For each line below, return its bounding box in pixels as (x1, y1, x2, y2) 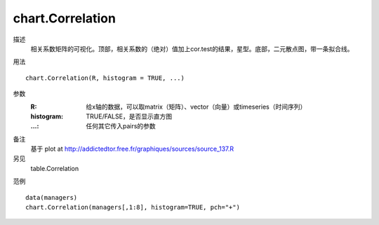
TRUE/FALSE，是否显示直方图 (86, 112, 172, 121)
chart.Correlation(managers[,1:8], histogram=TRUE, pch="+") (25, 203, 240, 212)
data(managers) (25, 193, 78, 201)
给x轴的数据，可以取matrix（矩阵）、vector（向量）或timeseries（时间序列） (86, 102, 307, 111)
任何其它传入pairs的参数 (86, 122, 156, 130)
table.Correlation (30, 164, 79, 172)
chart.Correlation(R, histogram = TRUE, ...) (25, 74, 185, 82)
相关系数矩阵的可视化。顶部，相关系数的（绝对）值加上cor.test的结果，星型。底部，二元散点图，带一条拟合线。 (30, 44, 354, 53)
